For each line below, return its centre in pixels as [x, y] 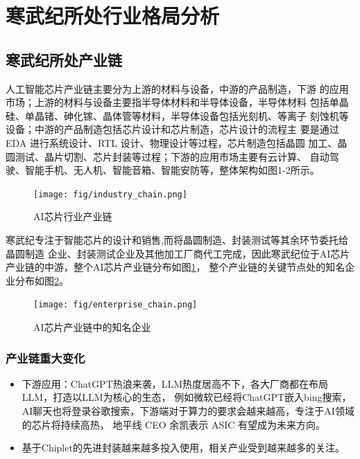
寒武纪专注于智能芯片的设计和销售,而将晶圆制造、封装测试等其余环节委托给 [177, 239]
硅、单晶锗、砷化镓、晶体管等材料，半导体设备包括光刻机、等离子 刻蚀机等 [177, 115]
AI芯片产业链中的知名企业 [92, 327]
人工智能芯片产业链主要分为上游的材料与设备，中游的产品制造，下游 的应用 [177, 88]
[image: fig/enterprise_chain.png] [115, 305]
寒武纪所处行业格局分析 [113, 16]
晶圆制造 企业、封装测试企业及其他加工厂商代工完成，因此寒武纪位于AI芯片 [178, 253]
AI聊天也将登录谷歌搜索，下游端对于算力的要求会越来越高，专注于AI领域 [188, 411]
